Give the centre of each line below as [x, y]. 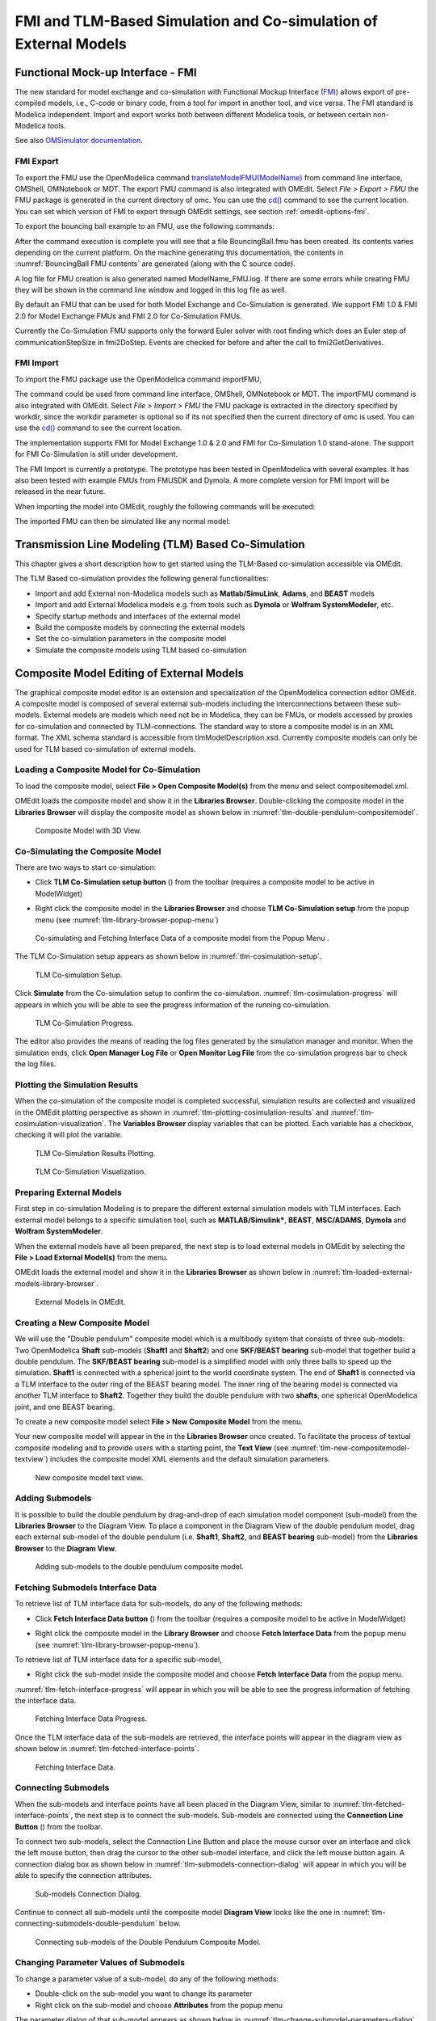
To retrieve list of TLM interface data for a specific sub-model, [118, 1659]
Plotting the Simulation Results [77, 1085]
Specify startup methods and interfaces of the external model [138, 616]
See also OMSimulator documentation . [79, 141]
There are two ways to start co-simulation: [86, 867]
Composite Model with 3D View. [88, 830]
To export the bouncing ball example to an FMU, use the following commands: [145, 226]
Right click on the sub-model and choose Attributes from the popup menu [159, 2005]
